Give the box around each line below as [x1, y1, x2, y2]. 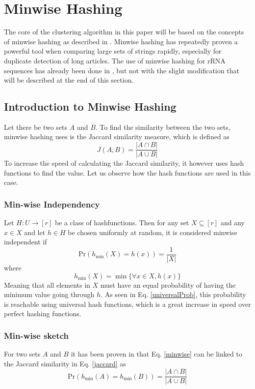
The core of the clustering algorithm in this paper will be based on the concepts [4, 27, 244, 37]
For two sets [4, 349, 41, 359]
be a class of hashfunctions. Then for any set [54, 217, 189, 228]
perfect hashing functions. [4, 308, 81, 319]
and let [24, 227, 46, 237]
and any [220, 217, 245, 228]
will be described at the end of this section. [4, 75, 134, 85]
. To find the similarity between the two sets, [95, 121, 230, 132]
